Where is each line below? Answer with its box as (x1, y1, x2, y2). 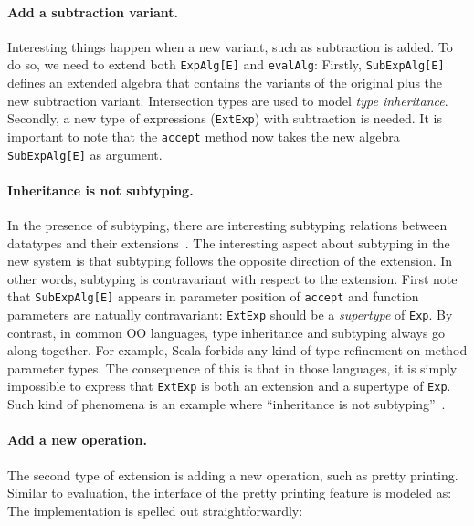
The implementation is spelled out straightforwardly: (7, 500, 303, 520)
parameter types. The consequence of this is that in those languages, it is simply (7, 358, 458, 377)
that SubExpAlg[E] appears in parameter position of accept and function (7, 287, 419, 306)
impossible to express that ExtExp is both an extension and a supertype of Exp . (7, 376, 451, 395)
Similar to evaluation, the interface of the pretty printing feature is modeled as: (7, 483, 452, 502)
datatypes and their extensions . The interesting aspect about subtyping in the (7, 233, 450, 252)
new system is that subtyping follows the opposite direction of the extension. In (7, 251, 453, 270)
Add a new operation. (7, 430, 147, 449)
